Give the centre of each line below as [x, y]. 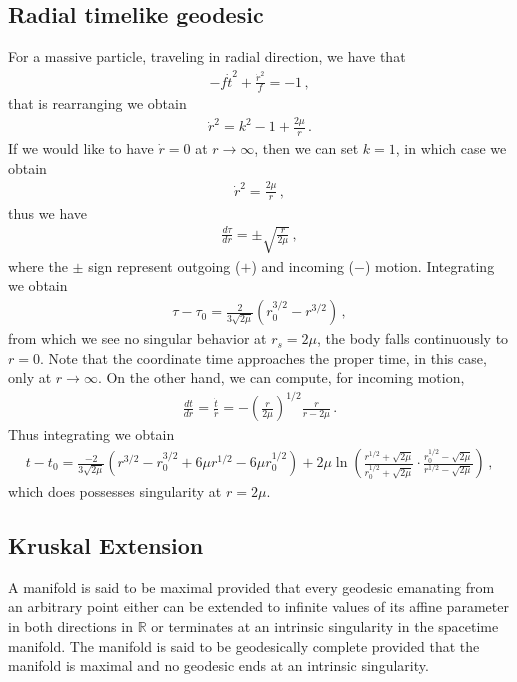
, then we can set [306, 148]
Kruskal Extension [106, 545]
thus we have [48, 212]
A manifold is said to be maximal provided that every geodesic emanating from [251, 586]
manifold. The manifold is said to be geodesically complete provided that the [244, 645]
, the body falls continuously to [412, 338]
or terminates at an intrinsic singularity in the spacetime [325, 626]
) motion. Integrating [429, 265]
